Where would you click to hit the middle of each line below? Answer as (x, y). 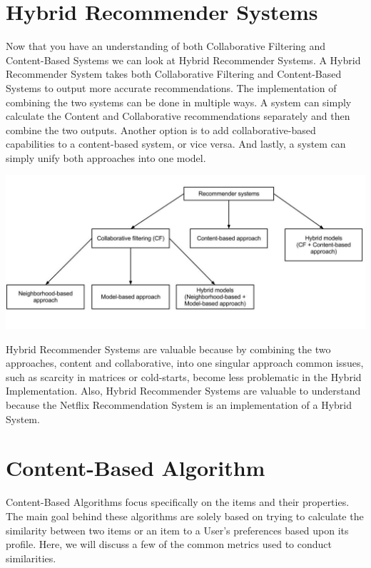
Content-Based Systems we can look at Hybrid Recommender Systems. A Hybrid (183, 60)
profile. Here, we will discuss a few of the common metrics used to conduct (169, 544)
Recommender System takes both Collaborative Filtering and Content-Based (174, 74)
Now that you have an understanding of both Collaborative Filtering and (166, 46)
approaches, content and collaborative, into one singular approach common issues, (185, 363)
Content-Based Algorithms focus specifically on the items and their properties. (178, 502)
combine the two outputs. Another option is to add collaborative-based (161, 130)
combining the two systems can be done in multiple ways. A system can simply (179, 102)
